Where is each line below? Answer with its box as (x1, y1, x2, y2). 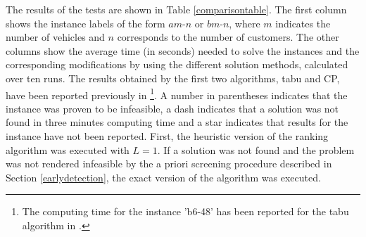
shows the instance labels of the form (6, 15, 165, 30)
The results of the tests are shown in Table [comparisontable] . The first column (6, 2, 347, 16)
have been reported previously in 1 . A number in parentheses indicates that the (6, 85, 348, 102)
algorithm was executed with (6, 142, 130, 157)
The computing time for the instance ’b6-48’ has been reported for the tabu (22, 204, 349, 219)
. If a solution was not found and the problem (157, 142, 355, 157)
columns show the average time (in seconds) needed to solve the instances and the (6, 43, 360, 58)
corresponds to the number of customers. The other (117, 30, 339, 44)
